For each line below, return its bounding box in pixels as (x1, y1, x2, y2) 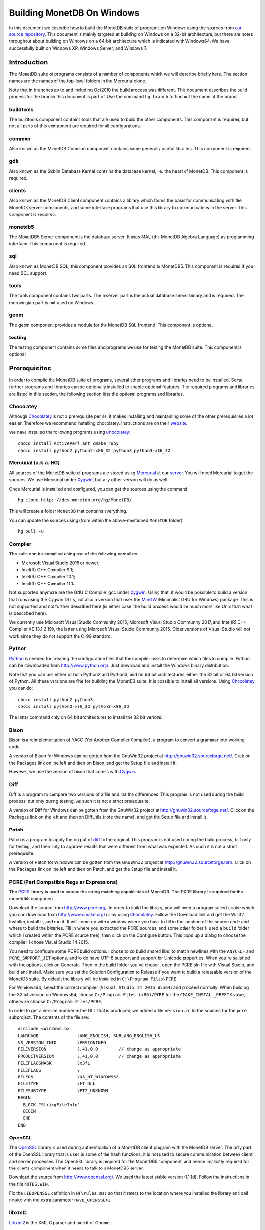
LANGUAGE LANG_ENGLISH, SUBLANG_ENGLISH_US (18, 1033, 160, 1038)
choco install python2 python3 (18, 697, 93, 702)
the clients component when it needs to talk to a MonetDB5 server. (9, 1165, 144, 1171)
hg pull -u (18, 529, 44, 534)
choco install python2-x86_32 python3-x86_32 (18, 704, 130, 709)
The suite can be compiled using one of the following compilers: (9, 551, 139, 557)
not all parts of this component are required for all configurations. (9, 123, 141, 129)
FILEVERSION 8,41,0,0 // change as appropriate (18, 1046, 181, 1052)
